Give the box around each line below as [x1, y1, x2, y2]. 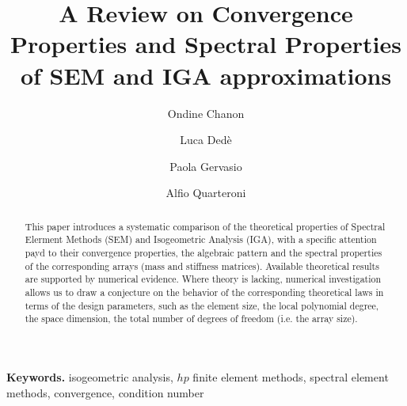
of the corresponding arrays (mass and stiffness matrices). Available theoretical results [25, 259, 379, 272]
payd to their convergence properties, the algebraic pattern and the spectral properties [25, 245, 382, 259]
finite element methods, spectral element [192, 368, 389, 385]
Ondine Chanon [167, 104, 245, 121]
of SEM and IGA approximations [20, 59, 392, 91]
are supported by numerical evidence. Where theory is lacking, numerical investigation [25, 272, 382, 286]
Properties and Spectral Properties [10, 28, 401, 60]
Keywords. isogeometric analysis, [6, 368, 173, 385]
